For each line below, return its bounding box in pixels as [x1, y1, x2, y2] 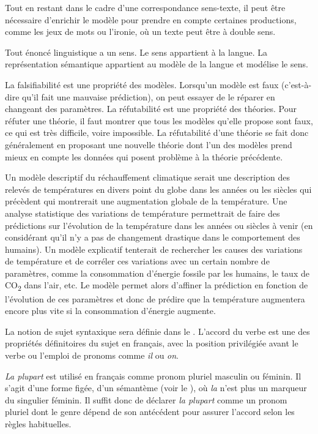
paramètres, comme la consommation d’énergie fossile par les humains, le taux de [5, 266, 309, 279]
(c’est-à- [281, 78, 312, 91]
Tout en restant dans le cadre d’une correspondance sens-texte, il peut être [5, 1, 286, 13]
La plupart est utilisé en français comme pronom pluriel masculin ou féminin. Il [5, 369, 301, 382]
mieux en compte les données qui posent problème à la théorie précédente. [5, 150, 283, 163]
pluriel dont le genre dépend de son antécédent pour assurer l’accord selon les [5, 405, 295, 418]
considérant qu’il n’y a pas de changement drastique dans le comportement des [5, 231, 300, 244]
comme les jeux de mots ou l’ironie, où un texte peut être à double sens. [5, 25, 276, 38]
